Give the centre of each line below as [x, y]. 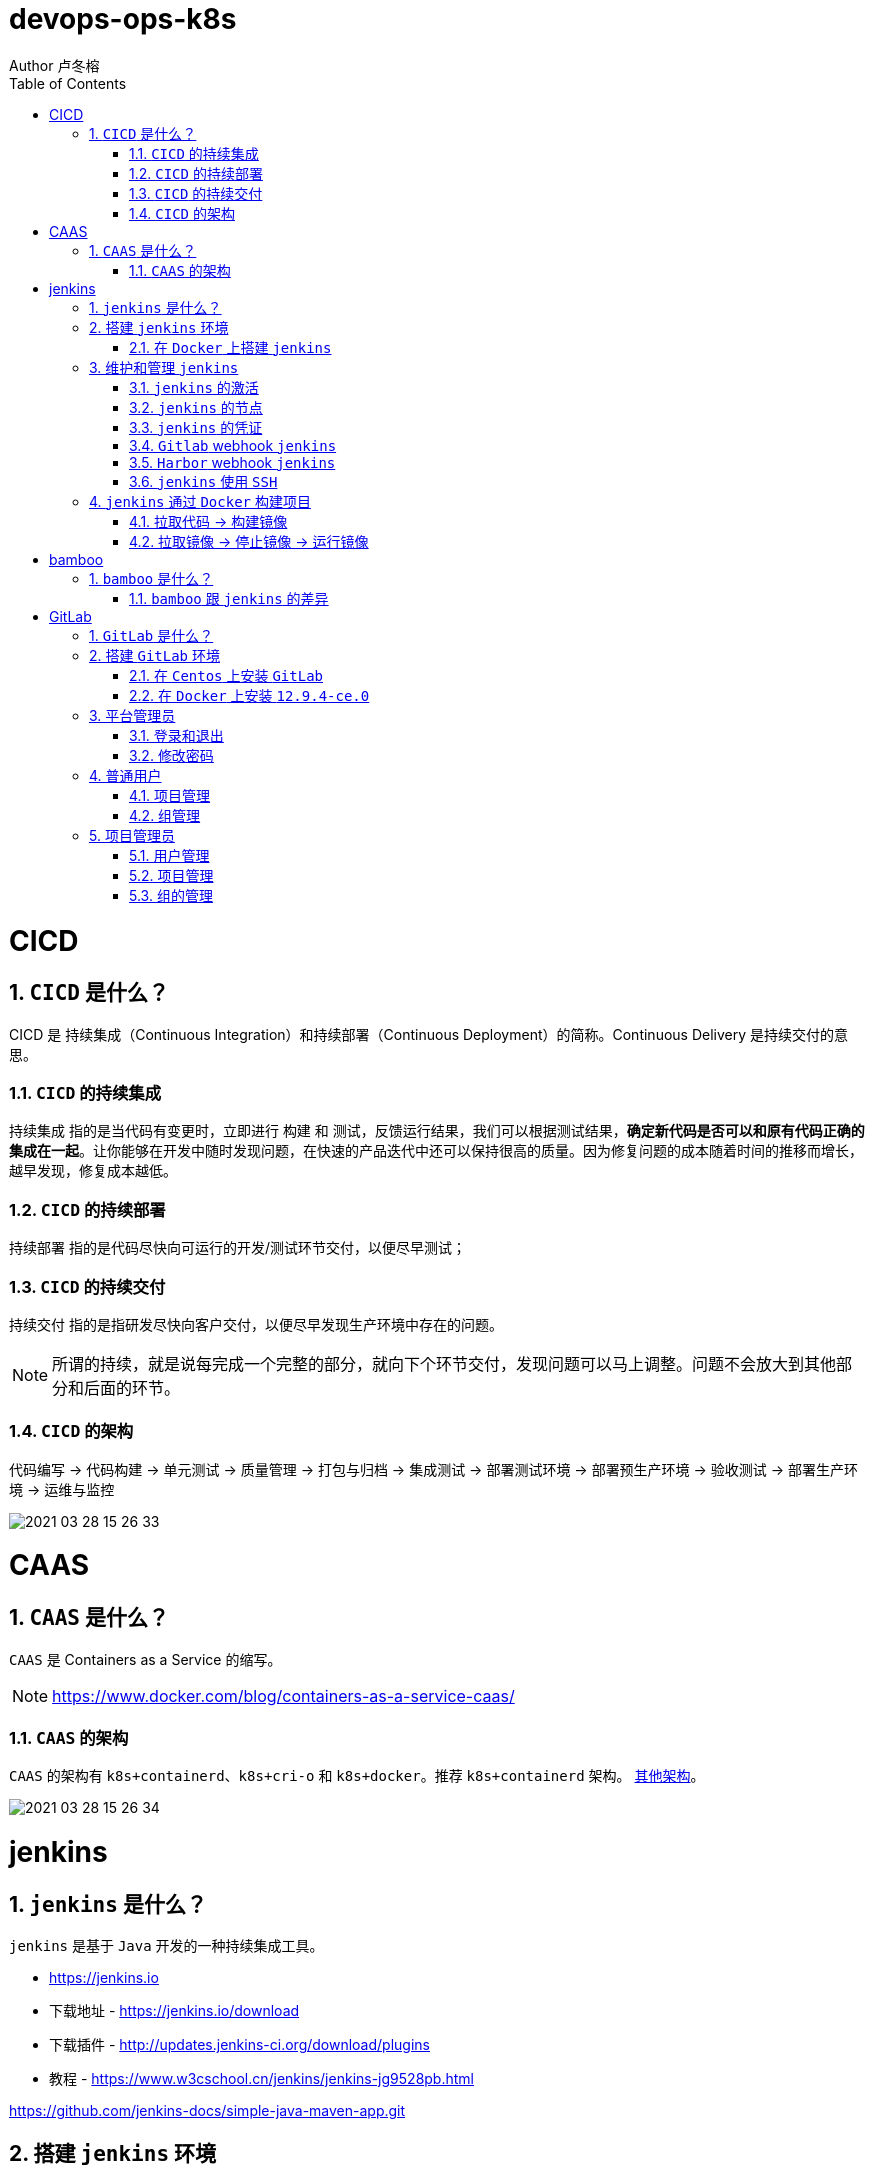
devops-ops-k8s [123, 19]
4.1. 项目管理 [170, 795]
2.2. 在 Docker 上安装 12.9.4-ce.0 [249, 695]
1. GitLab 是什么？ [151, 635]
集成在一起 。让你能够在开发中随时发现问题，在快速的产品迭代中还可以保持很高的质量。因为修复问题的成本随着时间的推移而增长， [436, 1151]
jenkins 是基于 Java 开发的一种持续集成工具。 [166, 1946]
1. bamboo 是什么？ [151, 578]
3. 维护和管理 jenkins [164, 367]
